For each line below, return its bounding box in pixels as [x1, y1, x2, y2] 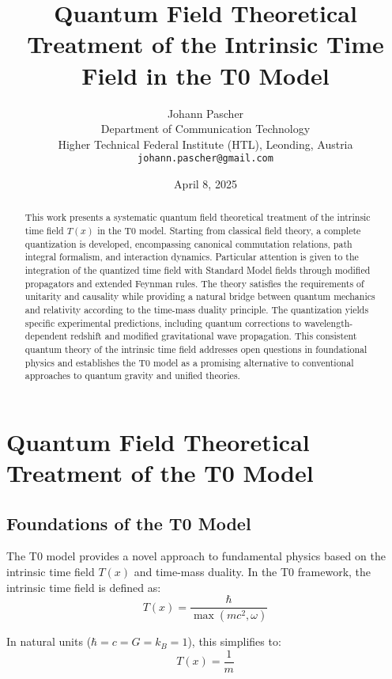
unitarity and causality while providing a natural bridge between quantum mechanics [24, 290, 375, 303]
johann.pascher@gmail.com [138, 153, 273, 165]
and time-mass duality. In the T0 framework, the [134, 563, 371, 580]
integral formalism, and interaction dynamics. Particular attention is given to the [24, 250, 359, 264]
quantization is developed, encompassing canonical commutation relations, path [24, 237, 352, 250]
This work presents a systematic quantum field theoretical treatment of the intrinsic [24, 211, 371, 224]
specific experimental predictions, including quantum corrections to [24, 316, 301, 329]
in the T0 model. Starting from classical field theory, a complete [97, 223, 361, 237]
